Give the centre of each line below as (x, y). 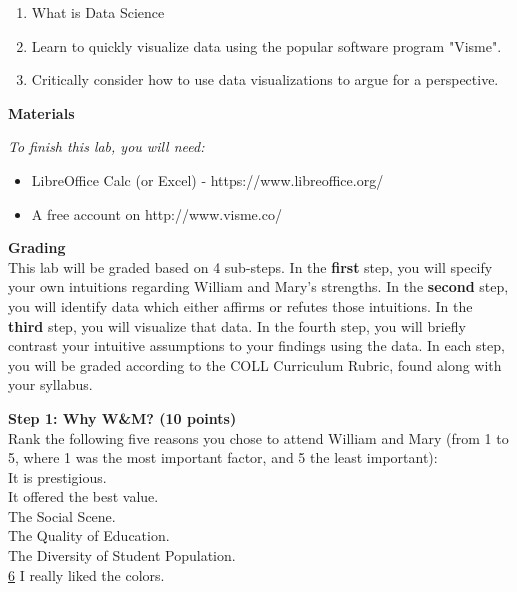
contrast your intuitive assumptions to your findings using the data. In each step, (256, 345)
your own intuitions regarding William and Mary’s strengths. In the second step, (258, 286)
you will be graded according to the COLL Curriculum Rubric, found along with (255, 364)
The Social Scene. (62, 515)
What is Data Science (98, 12)
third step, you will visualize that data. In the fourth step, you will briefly (237, 325)
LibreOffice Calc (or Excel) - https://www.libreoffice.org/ (207, 179)
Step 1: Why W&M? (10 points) (122, 417)
